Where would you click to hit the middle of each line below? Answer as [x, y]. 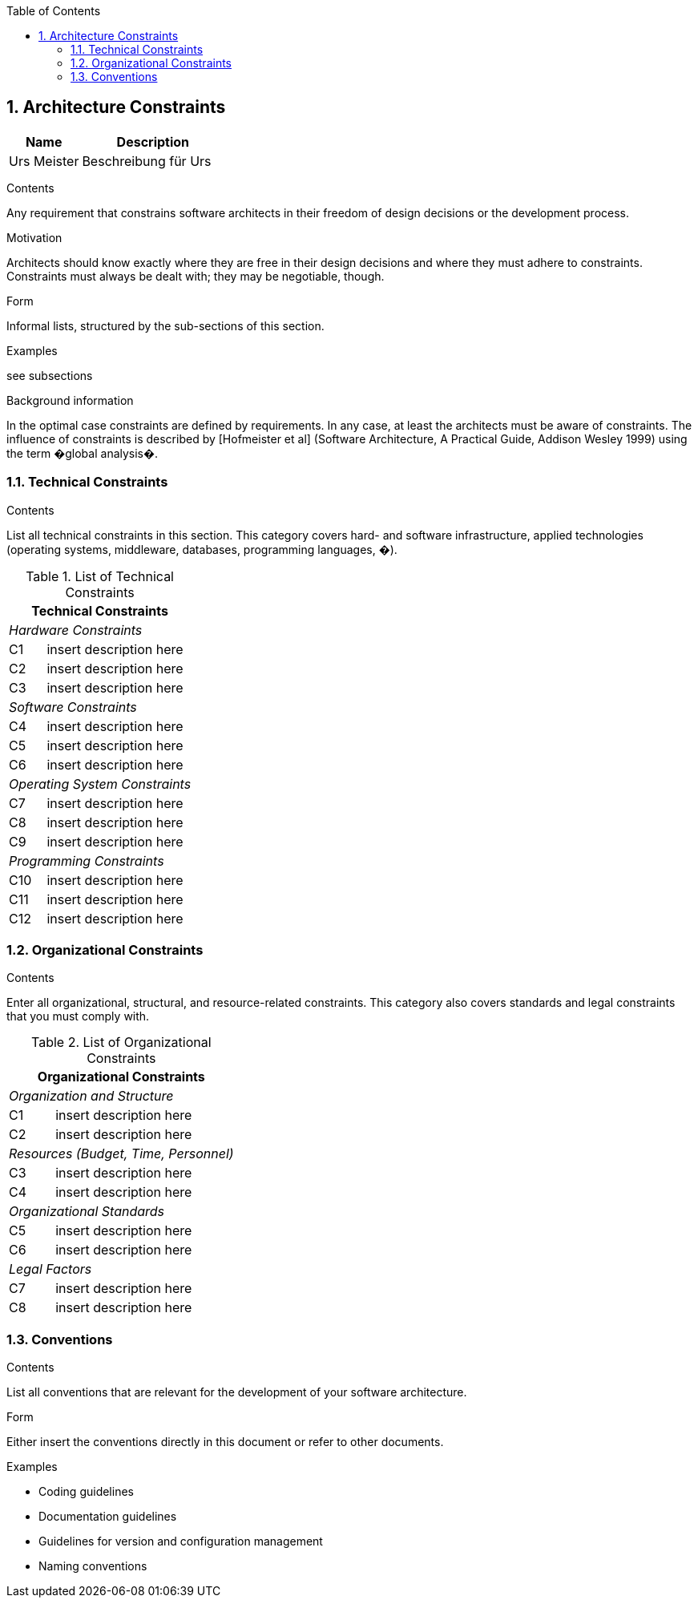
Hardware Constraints [76, 630]
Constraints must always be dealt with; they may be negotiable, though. [196, 276]
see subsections [50, 375]
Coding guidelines [86, 1492]
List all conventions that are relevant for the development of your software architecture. [237, 1392]
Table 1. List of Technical [100, 576]
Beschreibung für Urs [147, 161]
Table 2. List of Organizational [121, 1042]
